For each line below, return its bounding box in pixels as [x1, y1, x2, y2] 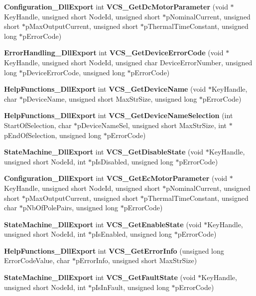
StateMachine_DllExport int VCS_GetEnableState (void [4, 219, 202, 229]
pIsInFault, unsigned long [92, 282, 169, 292]
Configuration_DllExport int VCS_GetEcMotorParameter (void [4, 173, 228, 183]
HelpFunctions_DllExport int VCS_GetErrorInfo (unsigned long [4, 245, 224, 256]
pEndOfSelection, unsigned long [4, 130, 102, 140]
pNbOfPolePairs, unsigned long [22, 202, 118, 213]
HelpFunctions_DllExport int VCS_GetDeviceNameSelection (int [4, 110, 233, 121]
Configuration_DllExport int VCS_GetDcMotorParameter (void [4, 1, 228, 11]
